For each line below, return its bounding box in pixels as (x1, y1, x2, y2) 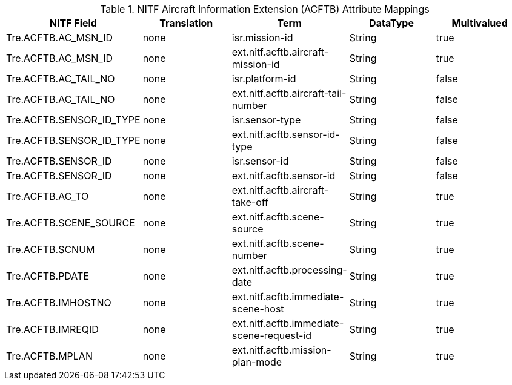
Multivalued (451, 17, 508, 29)
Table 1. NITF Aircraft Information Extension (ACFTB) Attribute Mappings (100, 3, 430, 15)
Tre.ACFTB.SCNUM (6, 243, 95, 255)
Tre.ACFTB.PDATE (6, 270, 89, 282)
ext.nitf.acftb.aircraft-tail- (231, 87, 347, 99)
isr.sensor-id (231, 155, 289, 167)
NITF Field (49, 17, 97, 29)
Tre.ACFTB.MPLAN (6, 350, 93, 362)
